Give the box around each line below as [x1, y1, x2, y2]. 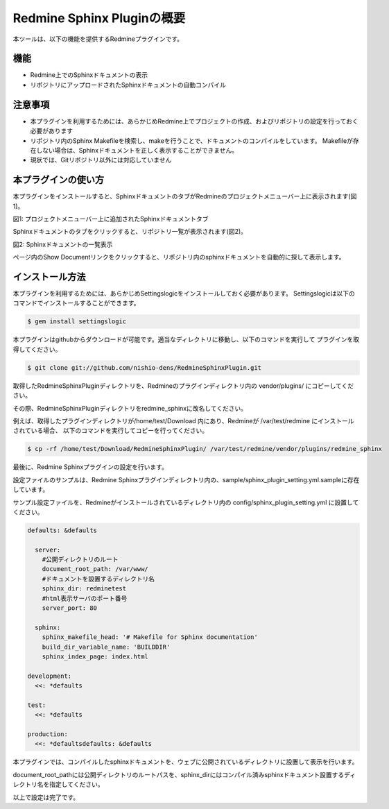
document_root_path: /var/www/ [42, 565, 148, 573]
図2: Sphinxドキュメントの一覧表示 [12, 240, 113, 248]
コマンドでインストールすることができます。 [12, 299, 140, 307]
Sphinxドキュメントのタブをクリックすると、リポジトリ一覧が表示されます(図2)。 [12, 228, 248, 236]
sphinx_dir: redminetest [42, 585, 127, 593]
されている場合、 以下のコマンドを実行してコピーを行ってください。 [12, 427, 208, 435]
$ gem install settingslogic [27, 318, 127, 325]
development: [27, 672, 72, 680]
